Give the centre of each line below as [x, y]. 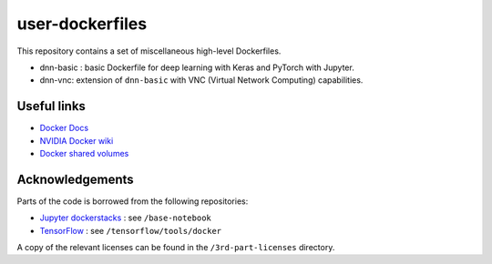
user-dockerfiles [82, 24]
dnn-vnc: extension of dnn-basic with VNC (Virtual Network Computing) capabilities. [201, 80]
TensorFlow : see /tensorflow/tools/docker [131, 230]
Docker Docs [64, 128]
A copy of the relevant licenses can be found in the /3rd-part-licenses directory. [176, 248]
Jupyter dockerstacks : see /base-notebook [125, 218]
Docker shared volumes [84, 154]
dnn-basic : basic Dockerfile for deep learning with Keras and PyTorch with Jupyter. [197, 67]
